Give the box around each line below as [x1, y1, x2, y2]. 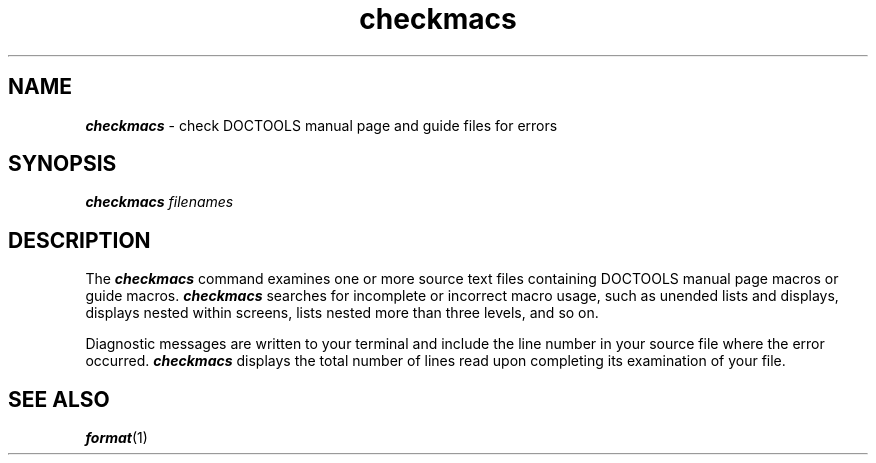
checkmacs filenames [85, 193, 234, 211]
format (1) [85, 429, 148, 447]
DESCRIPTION [8, 227, 151, 253]
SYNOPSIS [8, 151, 117, 177]
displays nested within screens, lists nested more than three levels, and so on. [85, 304, 599, 322]
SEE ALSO [8, 386, 110, 412]
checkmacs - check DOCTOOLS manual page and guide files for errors [85, 116, 558, 134]
